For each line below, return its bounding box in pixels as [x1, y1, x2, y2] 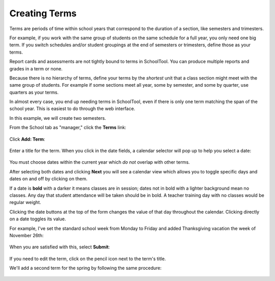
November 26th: [9, 232, 44, 238]
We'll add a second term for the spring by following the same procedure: [9, 265, 162, 271]
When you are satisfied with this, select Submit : [9, 244, 110, 250]
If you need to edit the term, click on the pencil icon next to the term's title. [9, 256, 166, 262]
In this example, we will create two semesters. [9, 115, 106, 121]
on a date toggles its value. [9, 216, 66, 222]
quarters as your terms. [9, 89, 59, 95]
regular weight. [9, 199, 41, 206]
